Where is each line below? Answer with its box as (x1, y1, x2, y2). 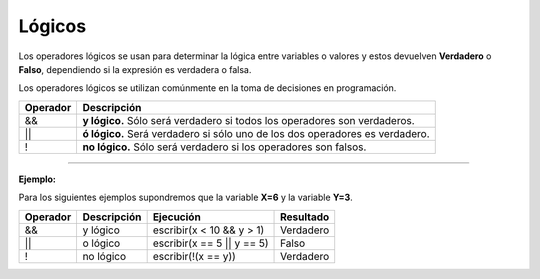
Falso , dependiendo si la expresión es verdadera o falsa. (18, 63, 252, 75)
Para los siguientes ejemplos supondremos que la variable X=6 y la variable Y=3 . (18, 191, 354, 204)
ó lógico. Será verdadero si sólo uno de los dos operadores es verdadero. (82, 126, 430, 140)
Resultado (280, 210, 330, 224)
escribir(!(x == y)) (152, 249, 237, 263)
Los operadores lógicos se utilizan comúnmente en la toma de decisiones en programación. (18, 82, 397, 94)
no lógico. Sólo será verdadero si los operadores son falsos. (82, 140, 367, 154)
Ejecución (152, 210, 202, 224)
